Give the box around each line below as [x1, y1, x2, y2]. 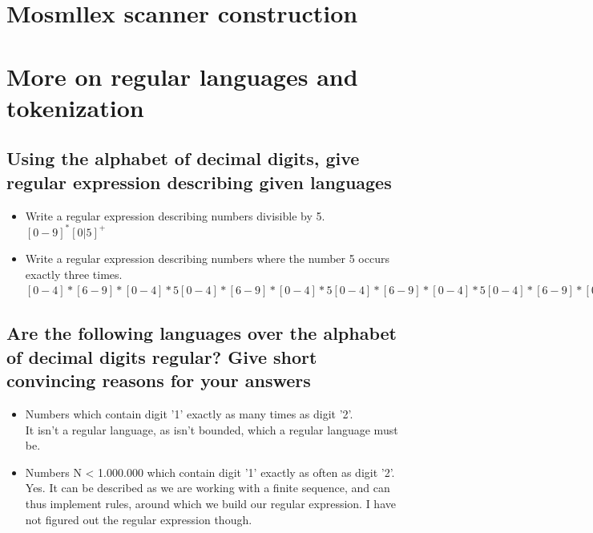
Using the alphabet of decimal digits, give [6, 146, 360, 171]
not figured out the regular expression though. [25, 511, 252, 527]
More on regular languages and [6, 59, 358, 92]
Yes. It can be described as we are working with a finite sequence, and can [25, 479, 390, 496]
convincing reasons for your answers [6, 368, 311, 393]
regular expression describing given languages [6, 169, 392, 194]
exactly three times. [25, 265, 123, 282]
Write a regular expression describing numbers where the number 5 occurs [25, 250, 389, 267]
